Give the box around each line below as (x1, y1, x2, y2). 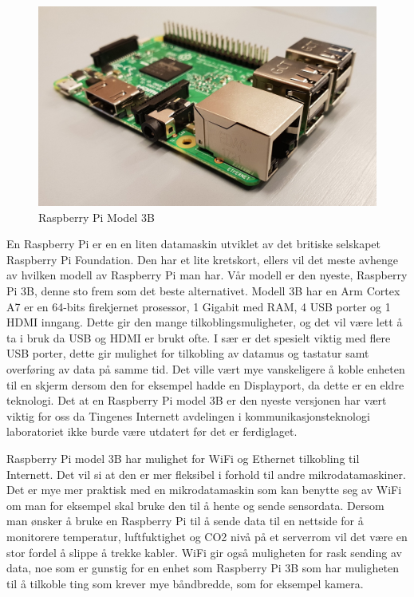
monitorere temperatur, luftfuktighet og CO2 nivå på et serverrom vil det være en (6, 528, 408, 544)
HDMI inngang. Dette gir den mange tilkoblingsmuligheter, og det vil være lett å (6, 314, 403, 330)
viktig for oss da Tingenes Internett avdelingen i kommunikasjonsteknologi (6, 407, 370, 424)
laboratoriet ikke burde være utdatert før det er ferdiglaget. (6, 423, 298, 440)
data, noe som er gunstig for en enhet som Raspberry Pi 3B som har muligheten (6, 559, 399, 576)
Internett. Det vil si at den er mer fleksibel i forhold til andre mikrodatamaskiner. (6, 465, 406, 482)
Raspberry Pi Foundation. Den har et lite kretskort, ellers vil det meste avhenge (6, 251, 398, 267)
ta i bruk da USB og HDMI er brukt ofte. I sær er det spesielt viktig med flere (6, 329, 391, 346)
